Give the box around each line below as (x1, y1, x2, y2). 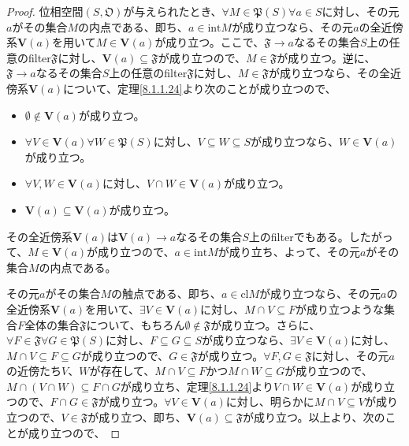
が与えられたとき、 (123, 3, 222, 19)
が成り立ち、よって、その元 (218, 243, 360, 260)
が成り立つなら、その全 (268, 65, 390, 81)
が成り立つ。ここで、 (154, 34, 265, 50)
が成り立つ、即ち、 (87, 409, 187, 426)
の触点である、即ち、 (111, 285, 221, 302)
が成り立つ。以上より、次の (243, 409, 385, 426)
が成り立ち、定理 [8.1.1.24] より (120, 377, 274, 394)
